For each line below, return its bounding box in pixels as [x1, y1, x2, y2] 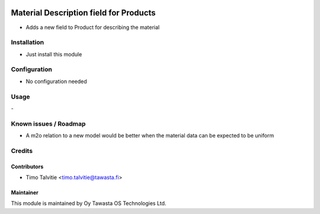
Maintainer [11, 189, 39, 196]
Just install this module [25, 50, 82, 58]
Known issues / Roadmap [11, 119, 86, 127]
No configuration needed [25, 78, 87, 85]
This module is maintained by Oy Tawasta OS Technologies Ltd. [11, 200, 167, 207]
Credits [11, 146, 33, 155]
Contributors [11, 163, 44, 170]
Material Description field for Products [11, 8, 156, 18]
